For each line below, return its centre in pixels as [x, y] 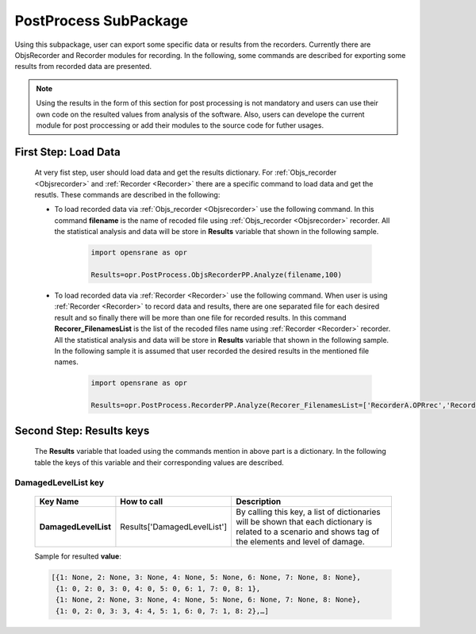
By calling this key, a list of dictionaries [308, 512]
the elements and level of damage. [300, 542]
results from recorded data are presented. [83, 67]
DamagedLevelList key [59, 482]
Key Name [59, 501]
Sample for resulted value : [78, 556]
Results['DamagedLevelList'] [174, 527]
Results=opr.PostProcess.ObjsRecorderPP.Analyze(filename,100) [217, 275]
